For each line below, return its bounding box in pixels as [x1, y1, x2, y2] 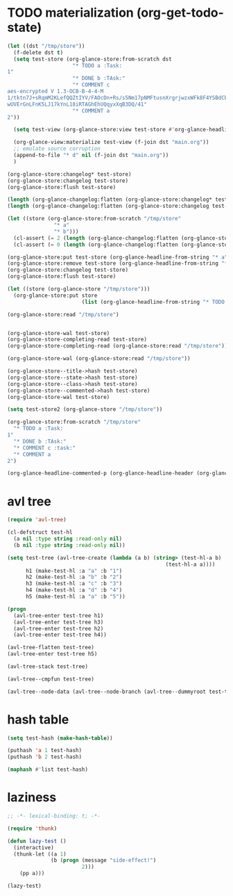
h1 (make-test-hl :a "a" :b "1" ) [25, 567, 123, 574]
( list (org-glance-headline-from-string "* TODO [81, 298, 225, 305]
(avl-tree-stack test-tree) [7, 663, 89, 670]
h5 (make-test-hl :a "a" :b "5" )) [25, 593, 126, 600]
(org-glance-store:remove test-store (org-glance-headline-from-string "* [7, 260, 228, 267]
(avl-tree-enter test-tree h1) [13, 612, 104, 619]
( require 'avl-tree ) [7, 516, 67, 523]
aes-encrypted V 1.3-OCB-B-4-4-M [7, 88, 104, 95]
